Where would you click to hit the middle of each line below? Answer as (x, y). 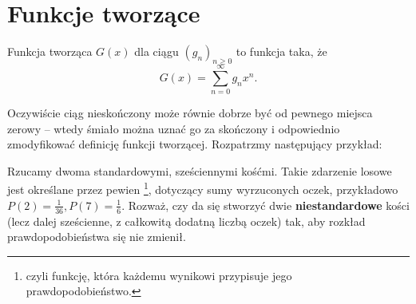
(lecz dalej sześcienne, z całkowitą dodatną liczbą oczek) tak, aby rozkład (186, 221)
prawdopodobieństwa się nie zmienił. (97, 237)
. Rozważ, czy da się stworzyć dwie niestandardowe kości (265, 205)
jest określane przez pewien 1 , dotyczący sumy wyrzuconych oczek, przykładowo (203, 188)
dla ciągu (156, 51)
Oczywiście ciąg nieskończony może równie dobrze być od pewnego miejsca (190, 113)
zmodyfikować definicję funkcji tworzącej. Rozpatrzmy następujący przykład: (195, 144)
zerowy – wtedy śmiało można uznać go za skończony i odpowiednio (174, 128)
